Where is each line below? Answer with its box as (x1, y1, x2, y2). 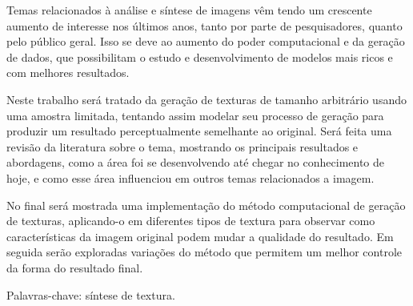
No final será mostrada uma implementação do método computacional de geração (6, 196, 406, 213)
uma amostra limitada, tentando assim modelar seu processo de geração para (6, 107, 384, 123)
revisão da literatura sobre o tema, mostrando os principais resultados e (6, 138, 359, 155)
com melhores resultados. (6, 64, 130, 81)
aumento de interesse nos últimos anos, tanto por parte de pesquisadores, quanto (6, 17, 403, 34)
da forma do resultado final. (6, 259, 143, 276)
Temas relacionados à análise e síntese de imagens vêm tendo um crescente (6, 2, 372, 18)
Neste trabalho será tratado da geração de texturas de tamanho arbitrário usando (6, 91, 407, 107)
